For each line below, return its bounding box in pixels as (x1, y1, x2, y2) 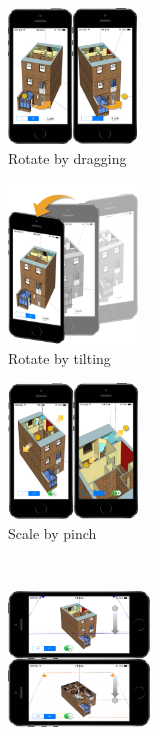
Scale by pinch (8, 522, 97, 543)
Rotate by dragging (8, 147, 127, 168)
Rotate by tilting (8, 348, 111, 369)
